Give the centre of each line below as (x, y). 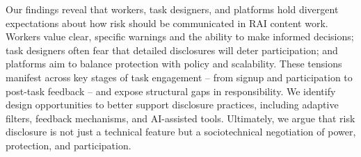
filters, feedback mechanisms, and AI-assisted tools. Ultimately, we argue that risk (180, 118)
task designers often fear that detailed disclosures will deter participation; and (172, 50)
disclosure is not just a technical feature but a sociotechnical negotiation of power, (181, 132)
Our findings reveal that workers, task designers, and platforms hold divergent (172, 9)
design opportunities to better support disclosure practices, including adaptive (172, 105)
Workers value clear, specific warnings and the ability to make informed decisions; (180, 36)
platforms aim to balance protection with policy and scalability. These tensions (174, 64)
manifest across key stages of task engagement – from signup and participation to (179, 77)
